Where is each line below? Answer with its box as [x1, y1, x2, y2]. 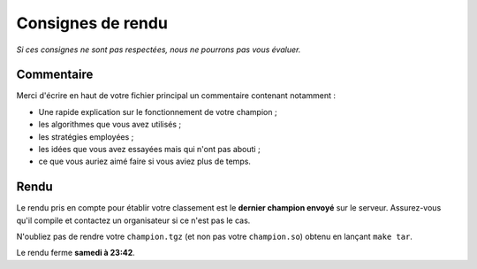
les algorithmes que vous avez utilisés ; [38, 119, 182, 130]
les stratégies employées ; [38, 131, 134, 142]
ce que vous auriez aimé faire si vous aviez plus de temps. [38, 156, 252, 167]
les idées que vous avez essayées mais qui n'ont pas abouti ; [38, 144, 261, 155]
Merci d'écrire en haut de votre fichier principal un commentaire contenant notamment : [16, 90, 336, 101]
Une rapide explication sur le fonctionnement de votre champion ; [38, 106, 277, 117]
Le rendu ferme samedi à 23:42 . [16, 248, 136, 258]
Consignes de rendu [16, 13, 168, 33]
